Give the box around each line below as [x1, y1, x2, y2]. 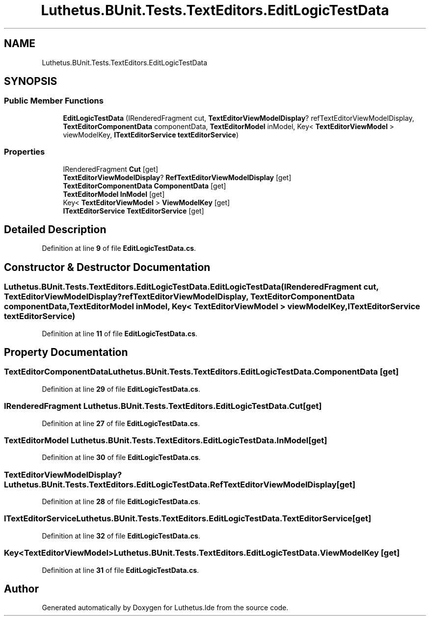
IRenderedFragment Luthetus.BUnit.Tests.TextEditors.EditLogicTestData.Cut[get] [4, 401, 322, 411]
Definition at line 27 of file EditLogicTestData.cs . [42, 419, 200, 428]
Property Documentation [4, 346, 128, 359]
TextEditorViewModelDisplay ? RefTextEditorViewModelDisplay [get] [63, 173, 292, 182]
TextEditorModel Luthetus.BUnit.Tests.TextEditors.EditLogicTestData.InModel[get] [4, 435, 327, 445]
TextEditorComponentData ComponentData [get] [63, 181, 226, 190]
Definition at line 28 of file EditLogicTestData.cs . [42, 497, 200, 506]
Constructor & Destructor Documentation [4, 261, 211, 273]
